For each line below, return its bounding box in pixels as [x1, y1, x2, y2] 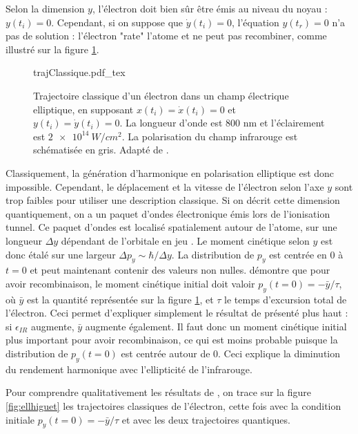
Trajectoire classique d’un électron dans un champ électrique [33, 88, 289, 102]
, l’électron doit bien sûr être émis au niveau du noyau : [92, 1, 328, 15]
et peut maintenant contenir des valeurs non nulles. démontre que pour [30, 263, 330, 277]
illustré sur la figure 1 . [6, 41, 99, 56]
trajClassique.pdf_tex [33, 65, 126, 79]
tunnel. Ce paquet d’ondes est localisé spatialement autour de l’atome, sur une [6, 220, 337, 234]
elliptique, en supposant [33, 102, 134, 116]
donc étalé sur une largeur [6, 247, 116, 261]
